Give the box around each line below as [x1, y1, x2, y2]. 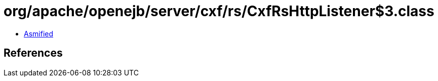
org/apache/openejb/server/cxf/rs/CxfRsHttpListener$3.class [4, 3, 434, 20]
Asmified [24, 29, 54, 38]
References [4, 47, 63, 60]
